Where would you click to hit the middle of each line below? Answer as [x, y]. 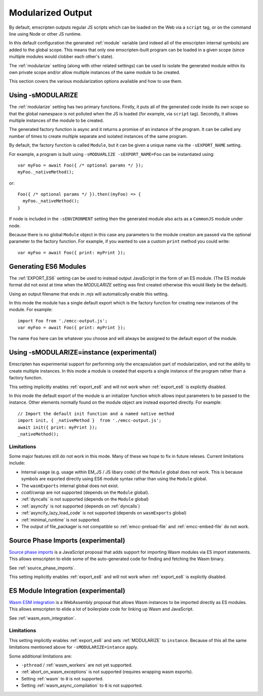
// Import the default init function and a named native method [96, 414]
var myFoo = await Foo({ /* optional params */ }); [81, 165]
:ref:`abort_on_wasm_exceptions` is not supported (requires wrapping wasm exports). [107, 672]
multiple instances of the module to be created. [56, 120]
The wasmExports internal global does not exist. [70, 486]
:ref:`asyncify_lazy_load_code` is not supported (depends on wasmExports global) [104, 513]
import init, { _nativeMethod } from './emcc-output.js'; [90, 421]
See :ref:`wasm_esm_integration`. [43, 618]
